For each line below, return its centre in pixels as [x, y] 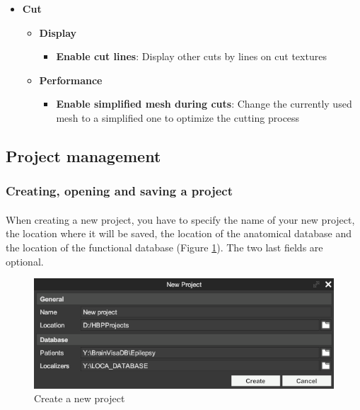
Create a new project [80, 398]
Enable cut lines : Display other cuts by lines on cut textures [191, 56]
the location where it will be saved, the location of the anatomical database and [179, 233]
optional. [25, 261]
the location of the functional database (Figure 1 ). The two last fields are [164, 247]
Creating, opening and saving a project [120, 191]
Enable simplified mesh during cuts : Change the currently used [204, 104]
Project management [83, 155]
